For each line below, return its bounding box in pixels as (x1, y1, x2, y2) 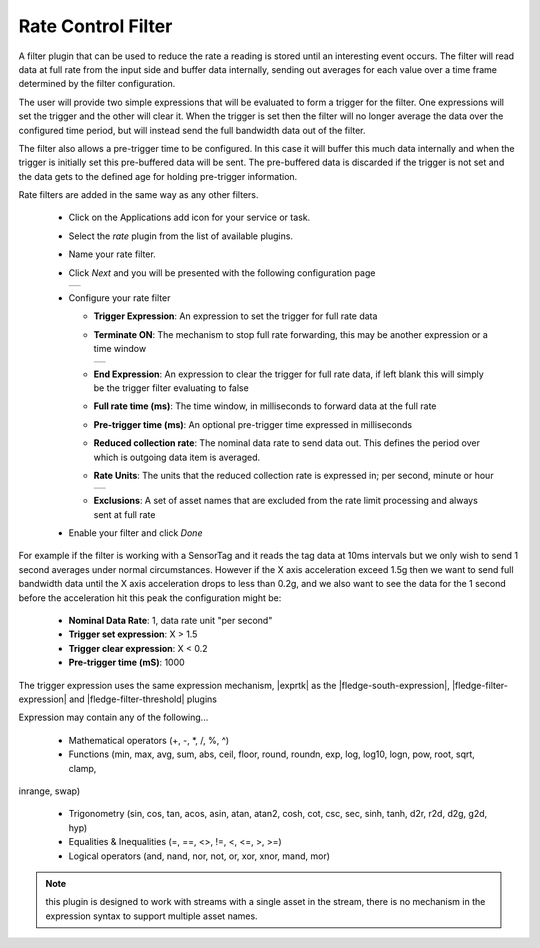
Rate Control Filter (18, 15, 173, 37)
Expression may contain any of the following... (18, 711, 209, 724)
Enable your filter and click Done (68, 527, 203, 539)
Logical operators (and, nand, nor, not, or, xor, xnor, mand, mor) (68, 850, 330, 862)
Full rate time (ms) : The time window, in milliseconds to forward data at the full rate (93, 400, 437, 412)
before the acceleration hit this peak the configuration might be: (18, 591, 282, 604)
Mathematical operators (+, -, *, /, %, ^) (68, 734, 230, 746)
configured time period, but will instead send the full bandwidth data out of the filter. (18, 124, 366, 136)
